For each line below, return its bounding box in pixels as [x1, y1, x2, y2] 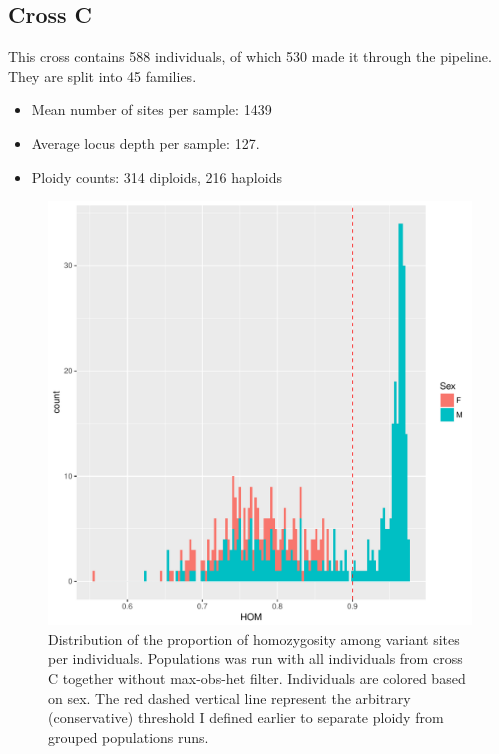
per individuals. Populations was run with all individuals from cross [48, 648, 463, 669]
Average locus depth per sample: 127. [31, 132, 260, 153]
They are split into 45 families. [8, 65, 197, 86]
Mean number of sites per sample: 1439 [31, 99, 272, 120]
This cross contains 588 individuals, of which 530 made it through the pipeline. [8, 46, 492, 67]
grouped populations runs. [48, 726, 209, 747]
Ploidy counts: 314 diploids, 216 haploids [31, 166, 282, 187]
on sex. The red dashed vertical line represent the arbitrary [48, 687, 411, 708]
